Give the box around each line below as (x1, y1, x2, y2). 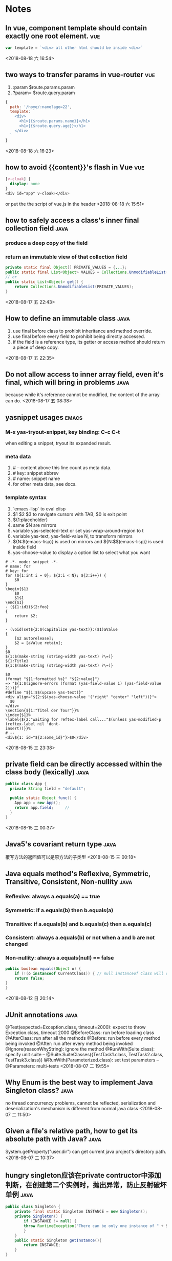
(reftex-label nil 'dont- (5, 721, 60, 726)
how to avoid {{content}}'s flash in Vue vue (5, 163, 144, 171)
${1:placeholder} (12, 517, 48, 523)
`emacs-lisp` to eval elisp (12, 505, 66, 512)
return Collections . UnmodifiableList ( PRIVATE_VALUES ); (14, 284, 134, 289)
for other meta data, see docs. (12, 481, 77, 487)
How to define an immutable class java (5, 314, 131, 323)
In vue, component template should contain (5, 24, 147, 32)
